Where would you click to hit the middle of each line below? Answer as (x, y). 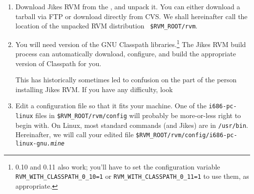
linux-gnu (31, 144)
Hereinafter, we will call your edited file (74, 134)
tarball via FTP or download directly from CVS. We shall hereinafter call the (131, 16)
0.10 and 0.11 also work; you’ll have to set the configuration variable (118, 166)
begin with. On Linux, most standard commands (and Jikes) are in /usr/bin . (132, 125)
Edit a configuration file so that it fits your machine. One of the (111, 106)
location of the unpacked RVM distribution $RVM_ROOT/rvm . (106, 26)
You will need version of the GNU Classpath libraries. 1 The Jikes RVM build (131, 43)
